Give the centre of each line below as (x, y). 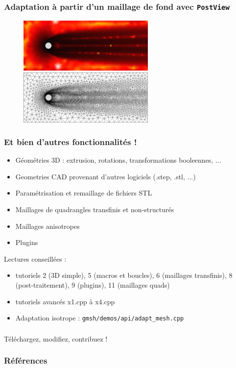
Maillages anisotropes (47, 226)
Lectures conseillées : (35, 258)
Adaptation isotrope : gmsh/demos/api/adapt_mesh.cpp (100, 318)
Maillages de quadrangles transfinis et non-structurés (95, 209)
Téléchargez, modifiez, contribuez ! (56, 338)
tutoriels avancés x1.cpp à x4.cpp (65, 301)
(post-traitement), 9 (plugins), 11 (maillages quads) (93, 284)
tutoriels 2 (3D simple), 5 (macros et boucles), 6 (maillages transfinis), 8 (124, 275)
